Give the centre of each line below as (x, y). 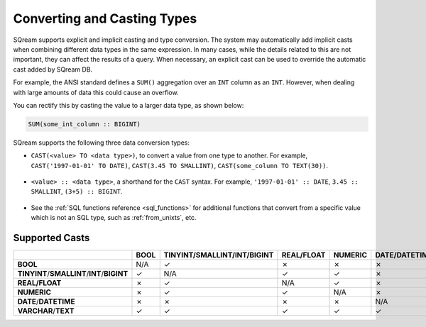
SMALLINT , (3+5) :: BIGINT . (77, 192)
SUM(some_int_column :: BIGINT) (84, 124)
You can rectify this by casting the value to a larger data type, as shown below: (129, 105)
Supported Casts (51, 238)
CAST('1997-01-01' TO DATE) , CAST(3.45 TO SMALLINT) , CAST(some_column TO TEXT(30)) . (180, 165)
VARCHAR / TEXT (46, 311)
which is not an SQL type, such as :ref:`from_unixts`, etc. (114, 218)
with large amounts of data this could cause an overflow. (96, 92)
